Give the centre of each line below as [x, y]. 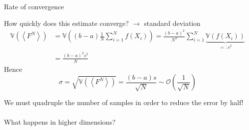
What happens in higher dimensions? [60, 121]
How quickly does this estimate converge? [67, 23]
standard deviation [172, 23]
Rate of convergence [34, 6]
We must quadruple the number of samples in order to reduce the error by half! [124, 102]
